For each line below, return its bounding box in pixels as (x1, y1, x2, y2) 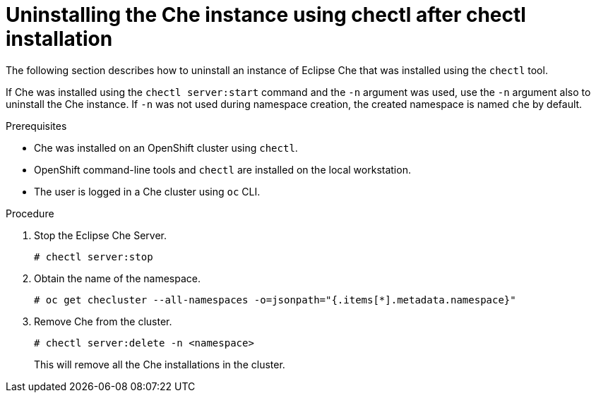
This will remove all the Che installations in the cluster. (34, 358, 285, 370)
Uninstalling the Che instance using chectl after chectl (6, 3, 526, 27)
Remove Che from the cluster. (34, 315, 172, 327)
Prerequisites (6, 119, 67, 132)
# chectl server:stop (34, 251, 153, 263)
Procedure (6, 207, 54, 219)
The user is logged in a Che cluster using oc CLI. (34, 185, 261, 198)
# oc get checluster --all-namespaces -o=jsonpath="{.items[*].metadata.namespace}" (34, 294, 516, 306)
